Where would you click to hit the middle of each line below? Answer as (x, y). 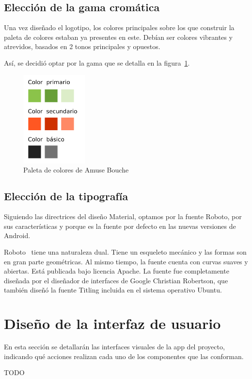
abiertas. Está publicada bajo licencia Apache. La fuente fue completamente (117, 271)
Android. (17, 235)
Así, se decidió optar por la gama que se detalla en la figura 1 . (97, 62)
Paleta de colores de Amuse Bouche (76, 170)
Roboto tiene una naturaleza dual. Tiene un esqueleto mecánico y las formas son (125, 251)
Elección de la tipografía (66, 196)
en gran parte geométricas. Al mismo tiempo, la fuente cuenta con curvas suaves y (126, 261)
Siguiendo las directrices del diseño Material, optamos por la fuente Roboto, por (123, 216)
